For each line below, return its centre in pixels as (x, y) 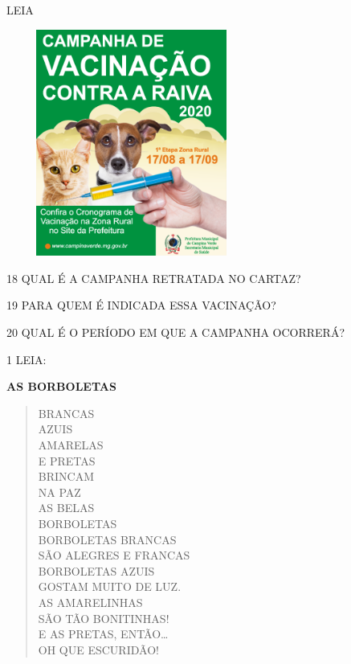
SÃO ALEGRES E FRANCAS (114, 555)
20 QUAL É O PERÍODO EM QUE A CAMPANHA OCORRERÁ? (175, 332)
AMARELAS (71, 445)
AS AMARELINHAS (90, 602)
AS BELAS (66, 508)
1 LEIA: (27, 359)
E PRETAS (67, 460)
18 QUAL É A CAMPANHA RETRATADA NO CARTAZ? (154, 278)
